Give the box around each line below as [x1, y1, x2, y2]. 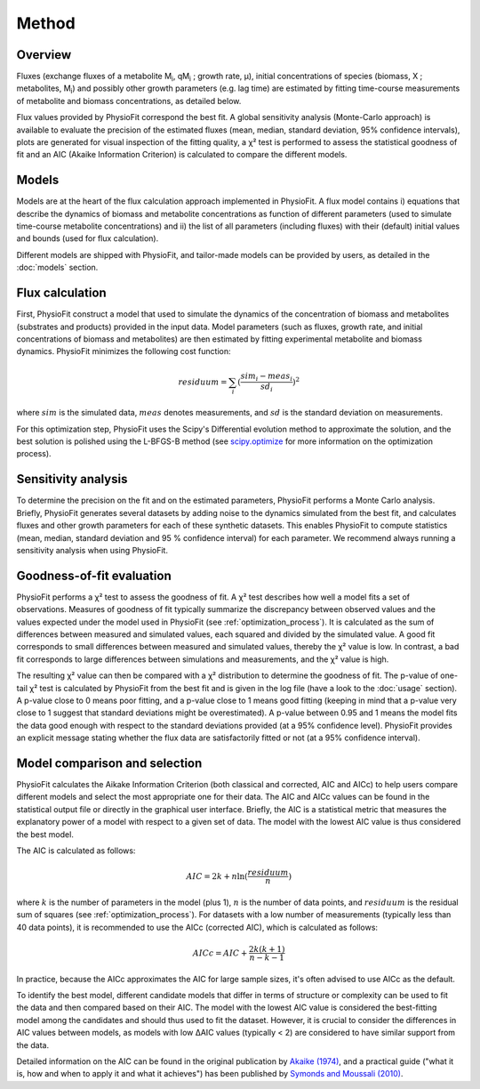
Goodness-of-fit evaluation [16, 568, 172, 583]
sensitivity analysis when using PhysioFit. [16, 544, 169, 555]
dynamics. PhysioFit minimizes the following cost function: [16, 346, 231, 357]
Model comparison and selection [16, 755, 203, 770]
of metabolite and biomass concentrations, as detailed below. [16, 95, 242, 106]
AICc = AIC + [192, 948, 248, 958]
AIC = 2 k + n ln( [186, 871, 248, 881]
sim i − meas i [240, 371, 293, 383]
